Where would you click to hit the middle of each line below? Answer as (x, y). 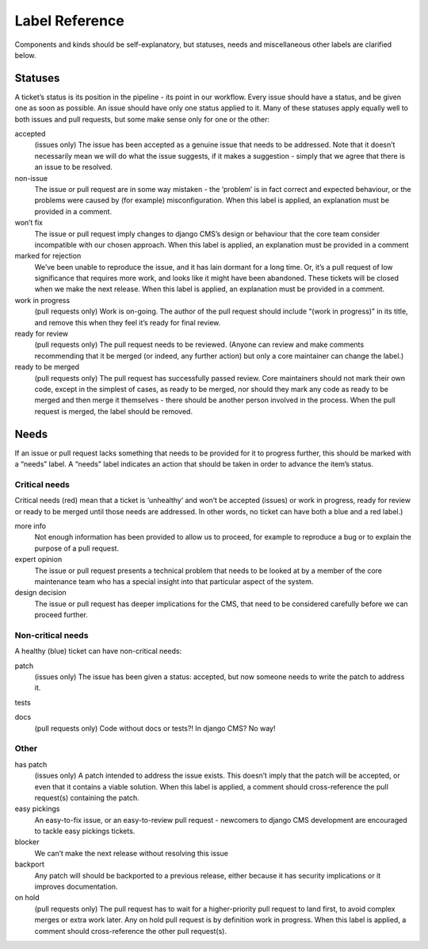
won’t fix (29, 223)
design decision (40, 593)
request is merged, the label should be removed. (114, 411)
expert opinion (38, 559)
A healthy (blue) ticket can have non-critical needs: (98, 651)
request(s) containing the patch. (87, 797)
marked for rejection (48, 256)
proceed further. (61, 615)
